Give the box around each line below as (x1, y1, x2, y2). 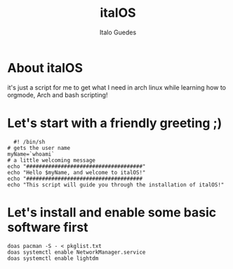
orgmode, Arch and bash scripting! (7, 90, 108, 99)
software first (7, 219, 89, 235)
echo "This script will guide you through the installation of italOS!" (7, 181, 225, 188)
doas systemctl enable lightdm (7, 254, 99, 262)
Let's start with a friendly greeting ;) (7, 115, 222, 131)
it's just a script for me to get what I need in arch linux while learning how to (7, 83, 227, 92)
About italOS (7, 60, 83, 76)
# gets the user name (7, 144, 71, 151)
